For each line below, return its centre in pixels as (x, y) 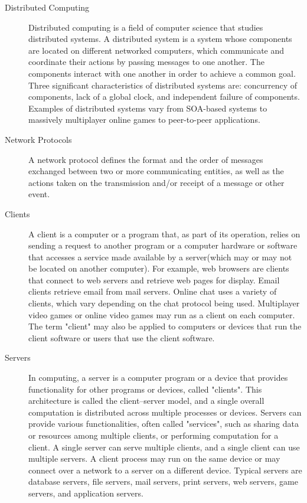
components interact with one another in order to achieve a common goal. (162, 73)
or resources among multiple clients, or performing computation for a (153, 435)
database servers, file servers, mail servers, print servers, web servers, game (163, 481)
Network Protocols (38, 139)
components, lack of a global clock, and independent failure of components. (164, 97)
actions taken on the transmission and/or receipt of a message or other (156, 182)
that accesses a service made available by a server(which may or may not (160, 257)
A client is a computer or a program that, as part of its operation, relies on (164, 233)
